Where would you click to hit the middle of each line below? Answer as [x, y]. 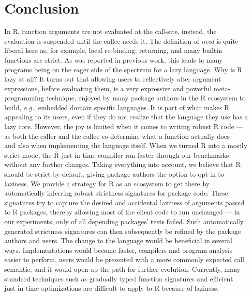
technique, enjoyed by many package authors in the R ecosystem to [146, 98]
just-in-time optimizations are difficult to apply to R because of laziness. [112, 288]
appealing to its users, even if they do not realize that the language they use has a [126, 117]
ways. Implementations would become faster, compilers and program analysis [119, 250]
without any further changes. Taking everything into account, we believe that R [123, 164]
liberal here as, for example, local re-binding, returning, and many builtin [113, 50]
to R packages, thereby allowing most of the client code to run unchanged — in [122, 212]
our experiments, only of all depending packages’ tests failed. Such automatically [124, 221]
